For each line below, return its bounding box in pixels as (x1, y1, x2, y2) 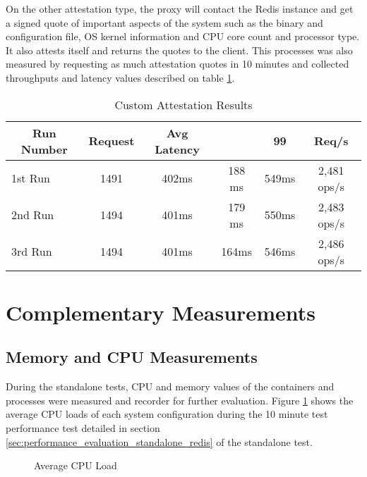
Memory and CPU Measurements (6, 346, 258, 368)
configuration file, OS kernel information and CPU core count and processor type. (6, 29, 360, 44)
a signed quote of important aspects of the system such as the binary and (6, 15, 323, 30)
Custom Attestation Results (114, 96, 253, 113)
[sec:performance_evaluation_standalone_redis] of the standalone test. (6, 434, 313, 449)
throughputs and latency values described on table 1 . (6, 70, 235, 85)
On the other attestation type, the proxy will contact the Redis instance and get (6, 1, 354, 16)
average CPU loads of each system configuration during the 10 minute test (6, 407, 328, 421)
